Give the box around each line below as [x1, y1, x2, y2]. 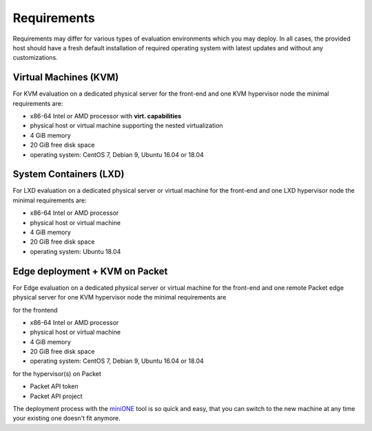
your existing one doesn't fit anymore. [12, 414, 121, 423]
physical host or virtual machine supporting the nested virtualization [30, 121, 223, 130]
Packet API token [30, 382, 79, 390]
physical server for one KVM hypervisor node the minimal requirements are [12, 293, 227, 302]
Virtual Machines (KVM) [12, 72, 119, 83]
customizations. [12, 54, 58, 62]
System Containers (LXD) [12, 169, 125, 180]
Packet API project [30, 392, 83, 400]
